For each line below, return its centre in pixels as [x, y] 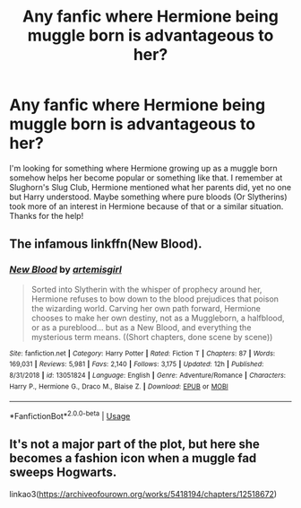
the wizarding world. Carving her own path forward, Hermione [146, 308]
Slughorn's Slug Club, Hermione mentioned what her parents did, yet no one [150, 187]
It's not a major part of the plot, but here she [134, 445]
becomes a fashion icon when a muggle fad [133, 458]
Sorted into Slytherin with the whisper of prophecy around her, [146, 289]
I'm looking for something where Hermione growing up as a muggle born [143, 168]
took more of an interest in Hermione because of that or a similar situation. [146, 206]
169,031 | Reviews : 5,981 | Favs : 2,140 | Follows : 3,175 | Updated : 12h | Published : [137, 364]
